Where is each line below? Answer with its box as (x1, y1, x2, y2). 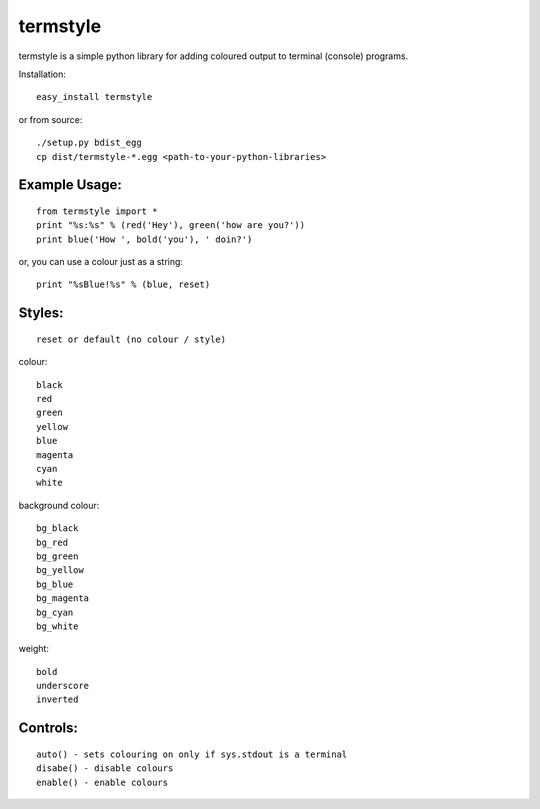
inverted (36, 694, 79, 705)
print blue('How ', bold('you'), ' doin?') (36, 233, 253, 245)
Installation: (18, 68, 67, 80)
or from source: (18, 113, 83, 125)
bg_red (36, 536, 69, 548)
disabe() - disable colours (36, 763, 174, 774)
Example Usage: (18, 176, 122, 194)
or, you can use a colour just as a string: (18, 256, 184, 268)
